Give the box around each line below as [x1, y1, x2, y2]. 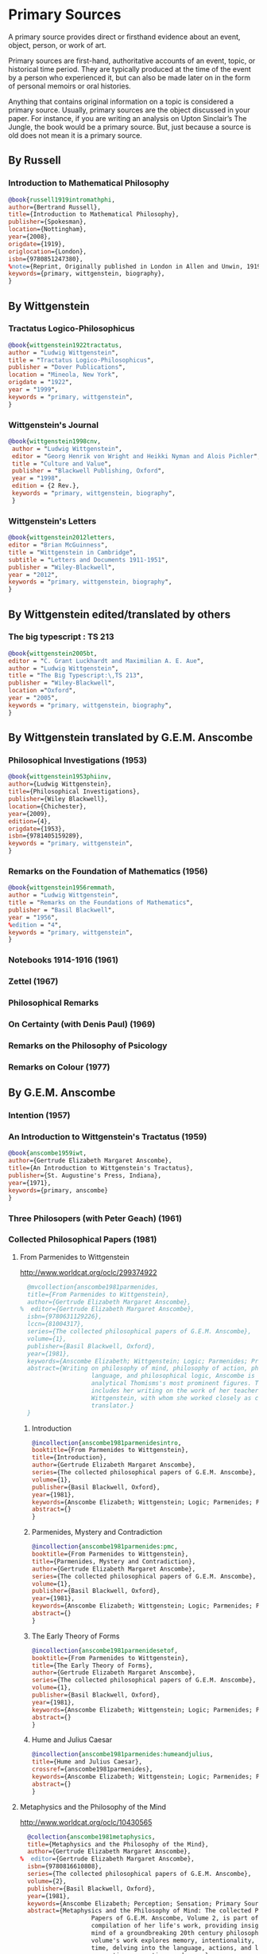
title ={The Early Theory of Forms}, [31, 1662, 153, 1670]
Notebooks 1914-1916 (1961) [8, 955, 119, 966]
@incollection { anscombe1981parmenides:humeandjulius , [31, 1751, 214, 1759]
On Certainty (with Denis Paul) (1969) [8, 1018, 156, 1030]
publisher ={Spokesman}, [8, 218, 87, 226]
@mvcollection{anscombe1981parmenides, [27, 1283, 159, 1291]
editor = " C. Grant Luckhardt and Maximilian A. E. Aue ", [8, 657, 204, 665]
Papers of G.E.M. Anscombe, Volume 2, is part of [91, 1914, 259, 1922]
